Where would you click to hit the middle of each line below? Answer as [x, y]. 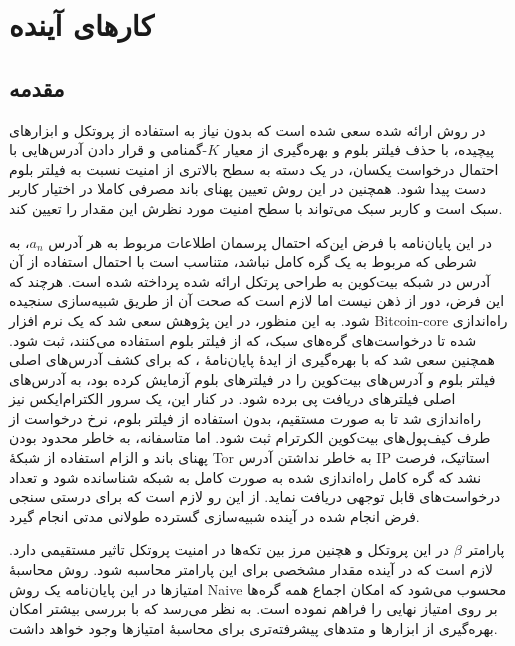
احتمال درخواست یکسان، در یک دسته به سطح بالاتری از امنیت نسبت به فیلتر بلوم [254, 168]
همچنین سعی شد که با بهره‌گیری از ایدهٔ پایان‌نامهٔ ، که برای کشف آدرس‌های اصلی [252, 359]
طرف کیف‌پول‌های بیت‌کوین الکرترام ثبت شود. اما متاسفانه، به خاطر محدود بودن [250, 437]
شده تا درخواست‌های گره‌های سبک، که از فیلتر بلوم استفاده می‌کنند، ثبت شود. [243, 339]
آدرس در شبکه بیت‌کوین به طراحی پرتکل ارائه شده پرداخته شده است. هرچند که [250, 280]
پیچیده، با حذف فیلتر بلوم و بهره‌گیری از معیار [359, 149]
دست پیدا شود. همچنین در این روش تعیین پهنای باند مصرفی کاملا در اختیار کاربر [247, 188]
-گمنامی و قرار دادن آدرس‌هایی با [108, 149]
